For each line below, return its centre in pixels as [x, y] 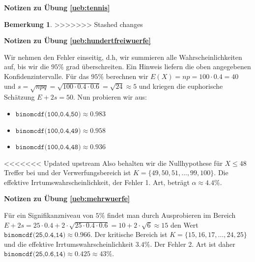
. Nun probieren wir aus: [110, 97]
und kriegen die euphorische [181, 86]
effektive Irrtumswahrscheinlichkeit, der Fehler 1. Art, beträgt [97, 182]
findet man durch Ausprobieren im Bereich [171, 215]
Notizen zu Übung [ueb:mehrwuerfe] [67, 198]
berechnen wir [127, 76]
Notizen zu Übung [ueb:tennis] [57, 7]
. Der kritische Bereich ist [129, 234]
